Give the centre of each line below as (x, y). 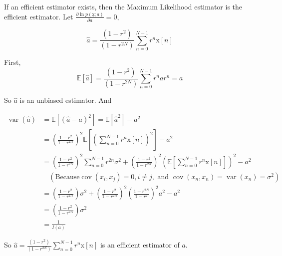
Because (67, 177)
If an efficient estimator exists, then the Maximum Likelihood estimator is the (123, 6)
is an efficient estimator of (140, 245)
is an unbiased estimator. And (66, 100)
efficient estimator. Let (39, 16)
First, (12, 62)
